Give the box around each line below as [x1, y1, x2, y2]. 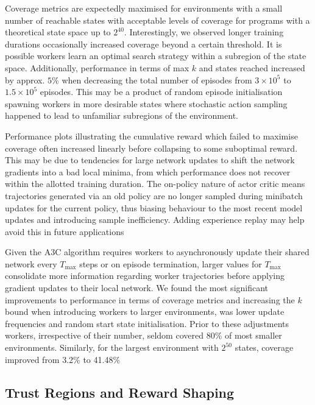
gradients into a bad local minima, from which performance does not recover [5, 165, 291, 178]
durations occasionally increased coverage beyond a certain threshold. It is [5, 37, 282, 50]
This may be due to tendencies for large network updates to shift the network [5, 153, 295, 166]
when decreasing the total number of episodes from [62, 73, 252, 86]
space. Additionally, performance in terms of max [5, 61, 189, 74]
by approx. [5, 73, 45, 86]
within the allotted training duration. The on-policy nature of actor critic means [5, 177, 305, 190]
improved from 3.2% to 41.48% [5, 353, 121, 365]
